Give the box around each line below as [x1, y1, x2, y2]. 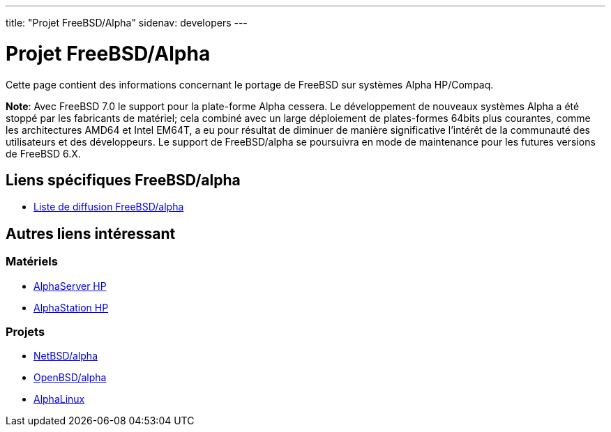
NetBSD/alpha [33, 350, 98, 362]
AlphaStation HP [33, 301, 109, 314]
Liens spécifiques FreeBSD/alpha [6, 171, 241, 189]
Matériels [6, 254, 58, 269]
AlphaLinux [33, 393, 85, 406]
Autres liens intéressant [6, 224, 176, 242]
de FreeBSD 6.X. [6, 147, 81, 160]
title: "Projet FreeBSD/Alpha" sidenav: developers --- [6, 17, 248, 29]
